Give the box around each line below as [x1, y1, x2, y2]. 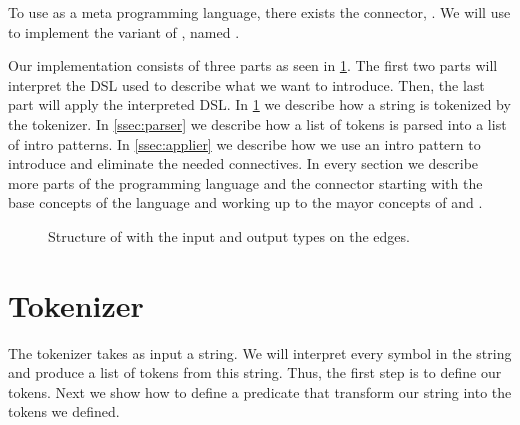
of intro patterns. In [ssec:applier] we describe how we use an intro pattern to [8, 133, 481, 154]
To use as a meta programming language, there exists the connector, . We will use [8, 2, 511, 22]
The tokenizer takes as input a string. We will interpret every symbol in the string [8, 342, 512, 363]
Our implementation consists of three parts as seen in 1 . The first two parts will [8, 55, 498, 76]
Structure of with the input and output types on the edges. [48, 225, 410, 246]
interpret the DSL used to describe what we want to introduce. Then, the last [8, 74, 485, 95]
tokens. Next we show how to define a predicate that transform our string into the [8, 381, 512, 402]
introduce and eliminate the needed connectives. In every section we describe [8, 153, 479, 174]
